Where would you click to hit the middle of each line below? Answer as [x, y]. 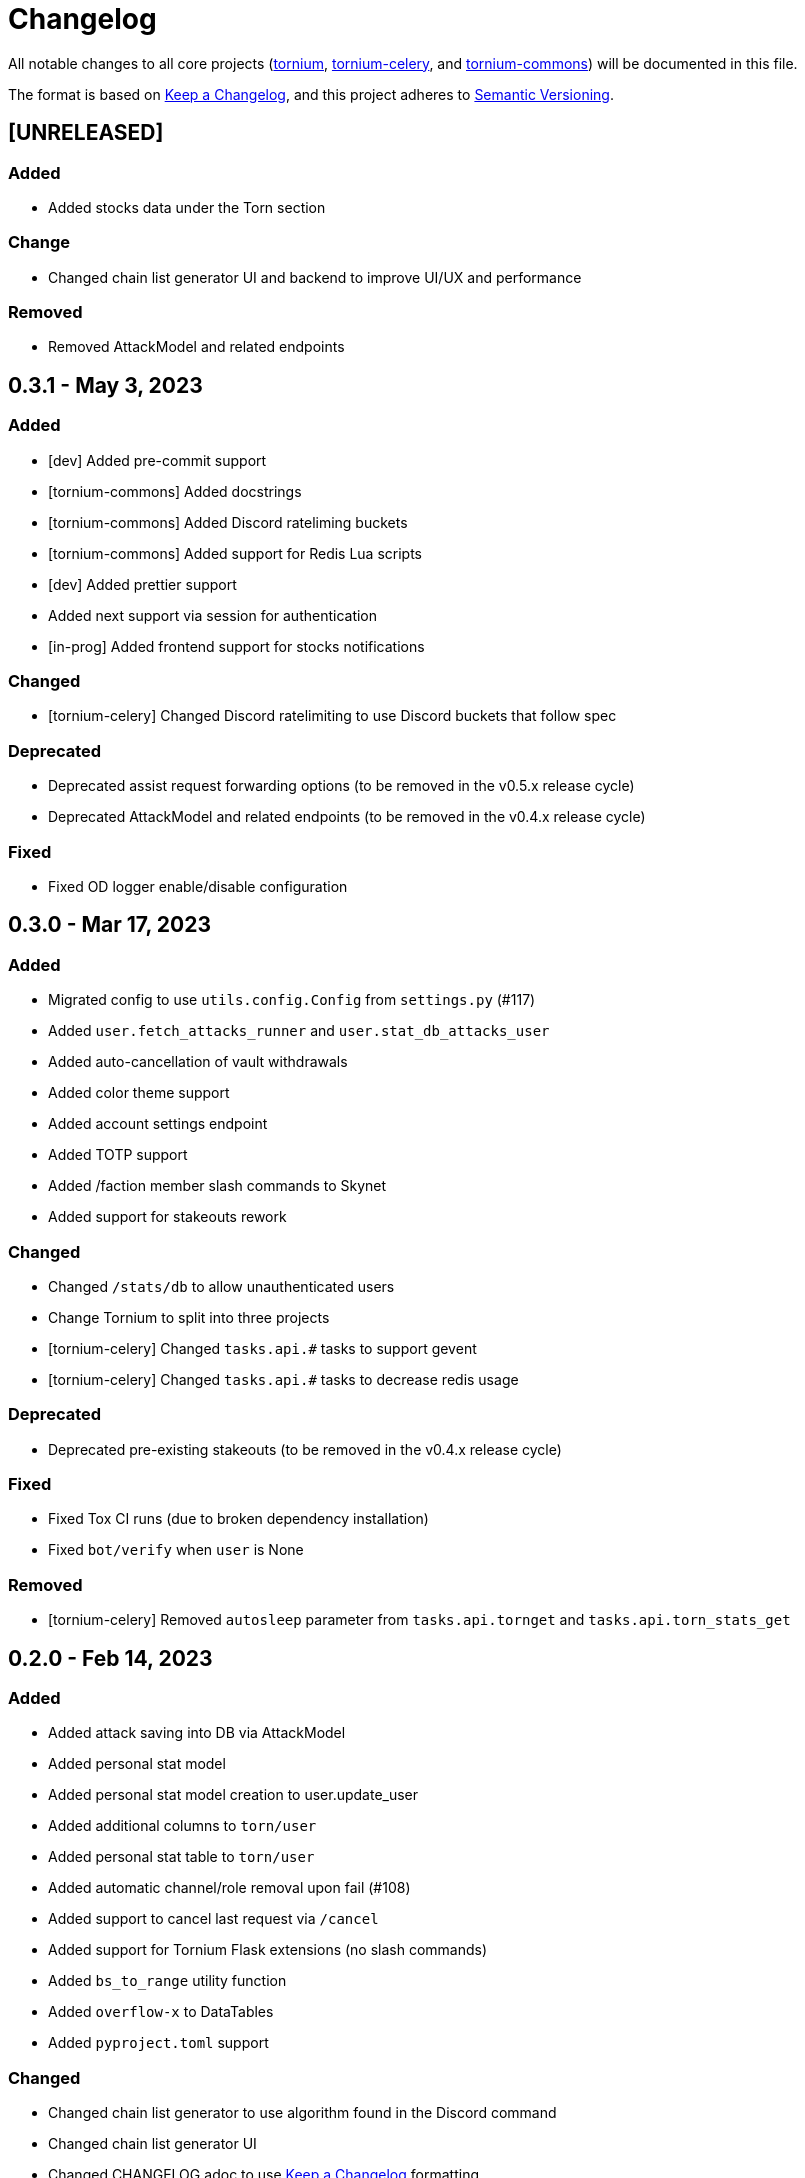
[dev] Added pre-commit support [157, 460]
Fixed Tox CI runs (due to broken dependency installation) [238, 1519]
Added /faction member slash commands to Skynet [217, 1186]
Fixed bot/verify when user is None [176, 1550]
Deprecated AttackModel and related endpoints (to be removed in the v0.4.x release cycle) [347, 817]
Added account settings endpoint [158, 1124]
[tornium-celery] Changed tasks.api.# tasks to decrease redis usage [283, 1379]
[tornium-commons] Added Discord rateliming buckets [228, 522]
